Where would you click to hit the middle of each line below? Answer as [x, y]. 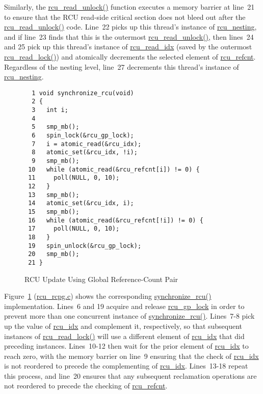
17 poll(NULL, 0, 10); [74, 229]
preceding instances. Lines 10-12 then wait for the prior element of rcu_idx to [126, 346]
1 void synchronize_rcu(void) [83, 93]
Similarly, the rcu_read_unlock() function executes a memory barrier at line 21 [129, 7]
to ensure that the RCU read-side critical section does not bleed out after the [125, 17]
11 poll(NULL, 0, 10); [74, 178]
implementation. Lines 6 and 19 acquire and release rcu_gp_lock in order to [124, 306]
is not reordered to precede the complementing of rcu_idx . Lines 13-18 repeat [126, 366]
